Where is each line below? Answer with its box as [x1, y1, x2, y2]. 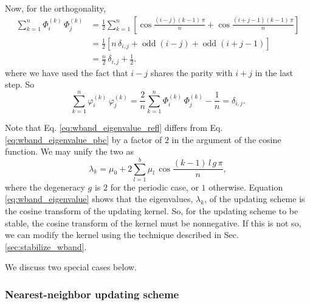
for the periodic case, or [110, 180, 199, 193]
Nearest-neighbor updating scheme [5, 286, 179, 301]
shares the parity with [150, 66, 233, 79]
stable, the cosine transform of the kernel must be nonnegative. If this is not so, [5, 216, 301, 229]
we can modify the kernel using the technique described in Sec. [5, 228, 239, 241]
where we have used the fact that [5, 66, 128, 79]
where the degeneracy [5, 180, 85, 193]
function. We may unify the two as [5, 145, 134, 158]
